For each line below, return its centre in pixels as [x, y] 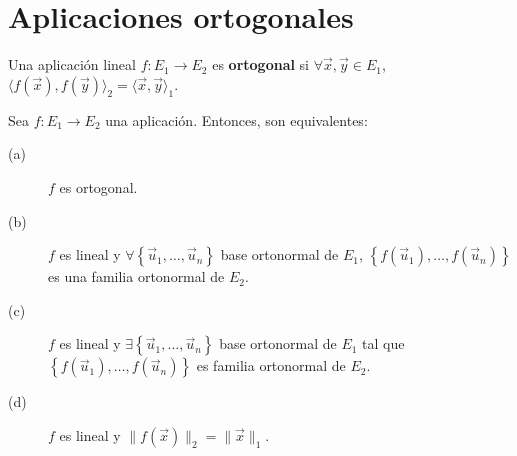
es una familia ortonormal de [136, 276]
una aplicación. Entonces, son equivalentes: [236, 119]
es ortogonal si [261, 64]
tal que [383, 343]
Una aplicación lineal [72, 64]
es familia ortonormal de [271, 365]
